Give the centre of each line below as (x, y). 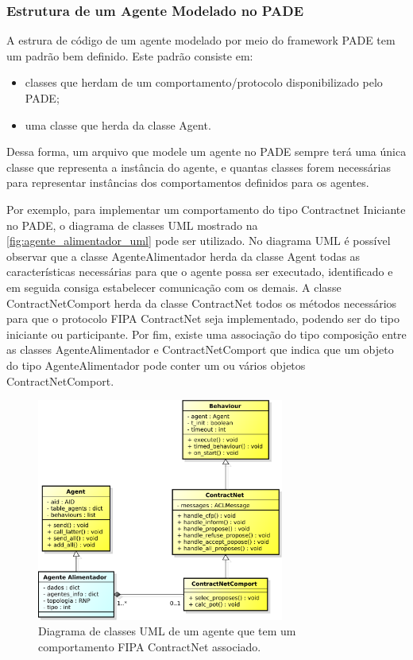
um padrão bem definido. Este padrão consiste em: (130, 55)
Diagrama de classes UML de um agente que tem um (167, 631)
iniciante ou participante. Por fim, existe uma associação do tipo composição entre (206, 334)
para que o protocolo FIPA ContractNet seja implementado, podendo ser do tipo (203, 318)
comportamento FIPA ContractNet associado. (150, 646)
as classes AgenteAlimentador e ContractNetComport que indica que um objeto (200, 349)
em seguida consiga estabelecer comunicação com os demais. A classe (174, 287)
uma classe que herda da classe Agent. (118, 124)
